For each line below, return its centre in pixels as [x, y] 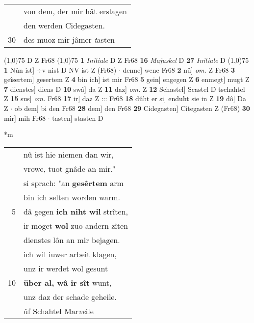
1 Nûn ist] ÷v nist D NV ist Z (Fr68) [60, 69]
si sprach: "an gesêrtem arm [74, 183]
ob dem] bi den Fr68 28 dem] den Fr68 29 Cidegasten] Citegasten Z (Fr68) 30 [132, 108]
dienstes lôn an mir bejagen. [72, 240]
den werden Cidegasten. [64, 25]
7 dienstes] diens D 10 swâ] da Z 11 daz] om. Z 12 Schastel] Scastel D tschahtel [125, 89]
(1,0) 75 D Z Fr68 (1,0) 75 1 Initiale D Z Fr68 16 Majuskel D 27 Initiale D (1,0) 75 [127, 60]
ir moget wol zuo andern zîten [76, 225]
